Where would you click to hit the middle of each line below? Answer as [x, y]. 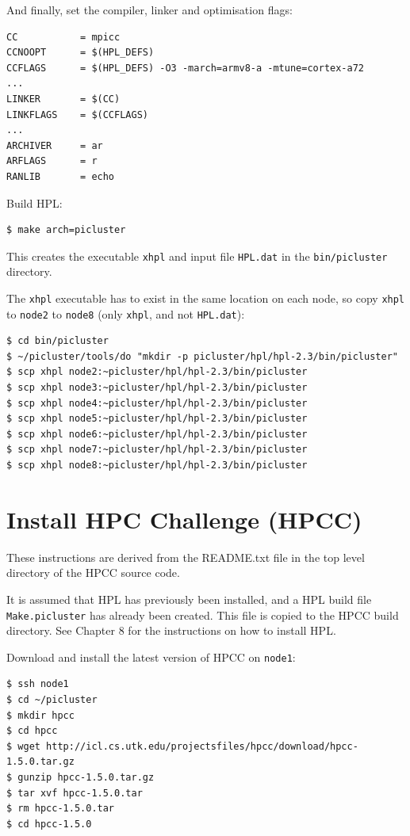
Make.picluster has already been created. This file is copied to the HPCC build [203, 615]
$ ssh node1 [38, 684]
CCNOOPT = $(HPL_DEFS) [80, 53]
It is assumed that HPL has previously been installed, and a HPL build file [189, 599]
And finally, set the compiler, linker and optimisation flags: [149, 10]
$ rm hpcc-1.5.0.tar [61, 809]
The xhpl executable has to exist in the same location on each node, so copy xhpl [206, 298]
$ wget [23, 746]
